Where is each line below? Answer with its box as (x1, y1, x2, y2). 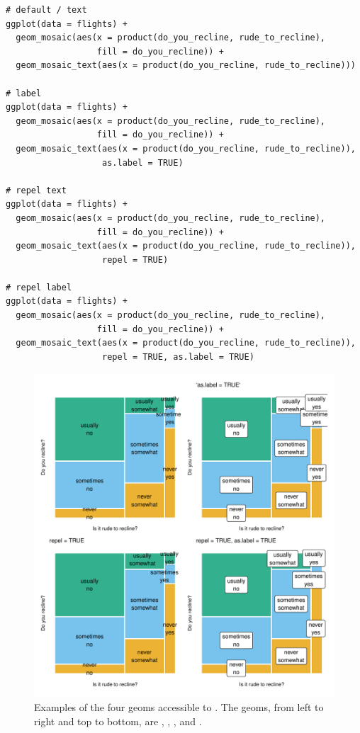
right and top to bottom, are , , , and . (34, 713, 202, 728)
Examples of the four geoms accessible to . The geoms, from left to (34, 700, 324, 715)
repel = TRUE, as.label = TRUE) (102, 351, 254, 362)
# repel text (6, 185, 67, 195)
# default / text (6, 5, 87, 15)
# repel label (6, 282, 72, 292)
